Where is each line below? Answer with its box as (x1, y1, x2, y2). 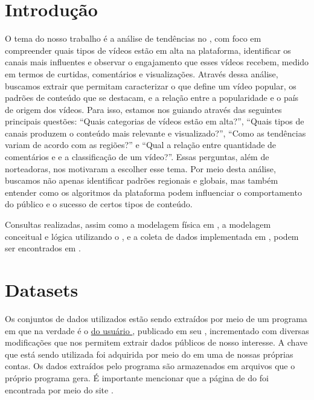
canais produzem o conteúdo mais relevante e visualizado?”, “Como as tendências (5, 126, 306, 139)
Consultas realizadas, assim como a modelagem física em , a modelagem (5, 218, 271, 231)
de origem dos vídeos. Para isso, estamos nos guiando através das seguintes (5, 103, 282, 115)
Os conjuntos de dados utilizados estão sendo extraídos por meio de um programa (5, 312, 307, 324)
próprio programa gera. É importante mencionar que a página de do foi (5, 371, 269, 384)
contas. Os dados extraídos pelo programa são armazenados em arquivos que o (5, 360, 295, 372)
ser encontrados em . (5, 242, 81, 254)
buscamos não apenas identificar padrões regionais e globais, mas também (5, 174, 278, 187)
